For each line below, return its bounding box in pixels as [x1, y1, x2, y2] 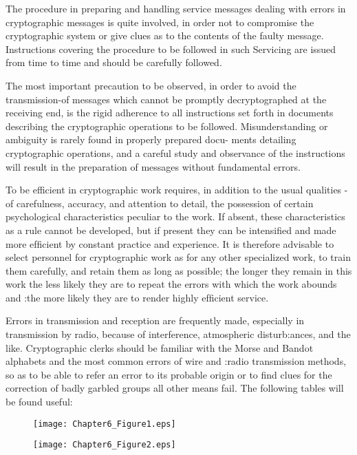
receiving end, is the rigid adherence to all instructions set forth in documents [6, 105, 334, 120]
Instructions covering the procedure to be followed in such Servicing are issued [6, 41, 336, 56]
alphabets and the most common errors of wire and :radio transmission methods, [6, 354, 347, 368]
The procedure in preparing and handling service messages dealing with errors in [6, 1, 346, 15]
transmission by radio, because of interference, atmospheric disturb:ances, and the [6, 327, 351, 341]
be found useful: [6, 394, 73, 409]
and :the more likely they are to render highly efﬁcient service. [6, 290, 269, 304]
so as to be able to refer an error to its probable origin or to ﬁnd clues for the [6, 367, 332, 381]
